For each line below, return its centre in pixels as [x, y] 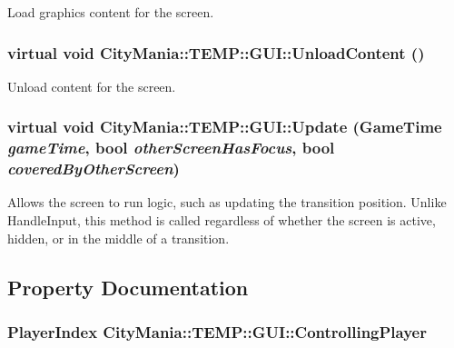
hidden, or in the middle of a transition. [118, 238]
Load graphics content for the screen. [111, 12]
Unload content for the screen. [92, 86]
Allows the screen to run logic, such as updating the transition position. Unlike [227, 202]
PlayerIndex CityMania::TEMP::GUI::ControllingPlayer [217, 331]
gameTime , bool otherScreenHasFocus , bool [171, 148]
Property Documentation [128, 287]
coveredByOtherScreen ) [94, 169]
